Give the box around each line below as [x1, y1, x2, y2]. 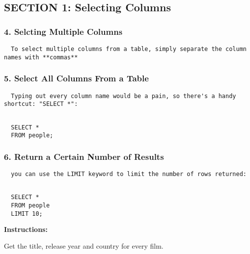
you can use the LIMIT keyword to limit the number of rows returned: [11, 171, 247, 178]
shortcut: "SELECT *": [4, 101, 78, 108]
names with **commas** [4, 53, 78, 61]
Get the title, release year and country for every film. [4, 240, 164, 251]
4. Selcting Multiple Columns [4, 25, 123, 37]
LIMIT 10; [11, 210, 43, 217]
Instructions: [4, 224, 48, 234]
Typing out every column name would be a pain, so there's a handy [11, 92, 236, 100]
